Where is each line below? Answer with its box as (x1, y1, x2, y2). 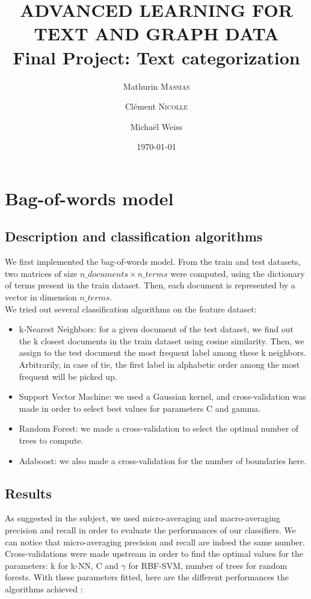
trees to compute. (19, 433, 84, 446)
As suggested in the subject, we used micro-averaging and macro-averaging (5, 512, 280, 524)
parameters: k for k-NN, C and (5, 559, 119, 571)
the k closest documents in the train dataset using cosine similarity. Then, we (19, 334, 304, 347)
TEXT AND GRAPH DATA (34, 21, 279, 46)
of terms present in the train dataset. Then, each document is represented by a (5, 279, 295, 291)
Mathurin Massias (123, 79, 190, 92)
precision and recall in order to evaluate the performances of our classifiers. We (5, 523, 296, 536)
